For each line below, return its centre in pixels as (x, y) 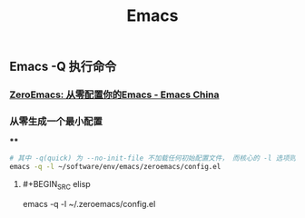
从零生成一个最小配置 (56, 122)
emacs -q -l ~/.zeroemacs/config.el (89, 203)
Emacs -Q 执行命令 (63, 67)
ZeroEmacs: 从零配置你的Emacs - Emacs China (114, 94)
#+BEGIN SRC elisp (56, 185)
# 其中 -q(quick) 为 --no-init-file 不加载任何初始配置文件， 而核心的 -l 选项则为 (156, 159)
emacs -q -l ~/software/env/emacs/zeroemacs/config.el (115, 167)
